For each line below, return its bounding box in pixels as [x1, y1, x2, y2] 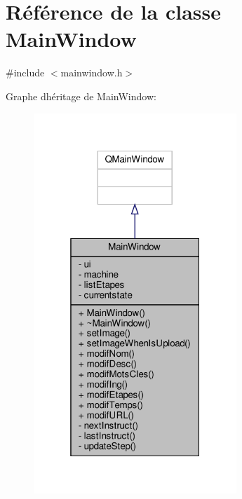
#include [6, 65, 45, 80]
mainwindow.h [60, 65, 123, 80]
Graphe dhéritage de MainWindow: [6, 88, 156, 103]
